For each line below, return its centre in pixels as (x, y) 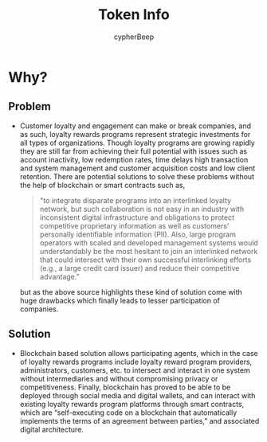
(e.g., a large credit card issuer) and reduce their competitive (139, 268)
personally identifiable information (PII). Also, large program (138, 234)
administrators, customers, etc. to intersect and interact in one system (135, 370)
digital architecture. (51, 429)
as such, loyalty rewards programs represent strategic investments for (135, 134)
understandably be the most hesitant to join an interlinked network (149, 251)
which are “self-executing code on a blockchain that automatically (128, 413)
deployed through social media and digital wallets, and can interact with (137, 395)
